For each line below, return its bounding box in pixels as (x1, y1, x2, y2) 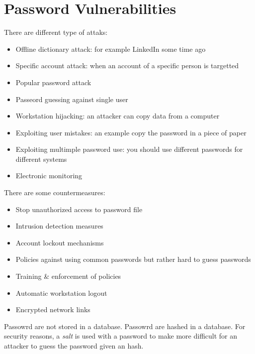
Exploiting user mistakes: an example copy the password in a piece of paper (15, 127, 247, 137)
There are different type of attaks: (4, 27, 108, 37)
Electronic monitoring (15, 170, 83, 181)
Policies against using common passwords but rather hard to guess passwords (15, 254, 251, 264)
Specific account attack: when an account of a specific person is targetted (15, 60, 239, 71)
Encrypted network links (15, 304, 90, 315)
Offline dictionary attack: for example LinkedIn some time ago (15, 43, 206, 54)
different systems (15, 153, 67, 164)
